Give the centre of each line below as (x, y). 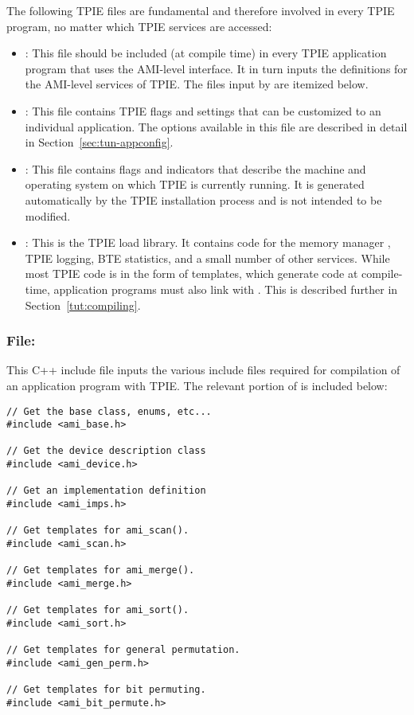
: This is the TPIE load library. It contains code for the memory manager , (208, 242)
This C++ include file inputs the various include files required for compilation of (203, 370)
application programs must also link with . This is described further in (226, 289)
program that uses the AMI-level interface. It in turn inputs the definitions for (216, 68)
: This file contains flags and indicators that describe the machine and (195, 168)
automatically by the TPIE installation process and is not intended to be (203, 199)
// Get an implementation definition (106, 491)
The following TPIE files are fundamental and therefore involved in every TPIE (201, 10)
